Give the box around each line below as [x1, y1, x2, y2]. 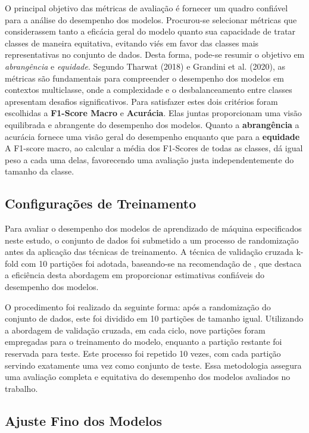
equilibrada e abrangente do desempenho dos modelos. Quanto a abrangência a [5, 118, 299, 130]
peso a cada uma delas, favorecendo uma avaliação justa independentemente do [5, 153, 294, 166]
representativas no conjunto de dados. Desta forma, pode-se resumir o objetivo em [5, 48, 305, 61]
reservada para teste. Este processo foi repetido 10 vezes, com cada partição [5, 347, 281, 360]
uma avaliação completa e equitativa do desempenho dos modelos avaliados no [5, 370, 291, 383]
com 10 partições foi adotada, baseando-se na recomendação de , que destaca [21, 257, 302, 269]
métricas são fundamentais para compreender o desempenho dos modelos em [5, 71, 284, 84]
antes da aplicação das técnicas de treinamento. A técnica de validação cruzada [5, 245, 294, 258]
